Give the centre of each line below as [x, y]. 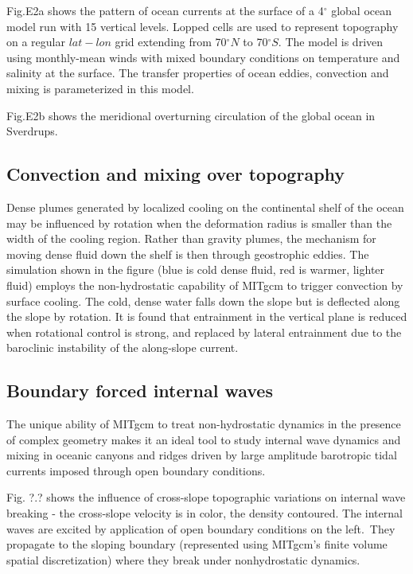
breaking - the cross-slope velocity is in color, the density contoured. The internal [205, 513]
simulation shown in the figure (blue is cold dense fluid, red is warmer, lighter [196, 269]
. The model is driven [331, 42]
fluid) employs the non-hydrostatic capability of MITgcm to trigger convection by [205, 285]
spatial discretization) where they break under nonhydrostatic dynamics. [183, 559]
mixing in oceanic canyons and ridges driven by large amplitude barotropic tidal [202, 455]
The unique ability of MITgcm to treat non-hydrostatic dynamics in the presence [204, 424]
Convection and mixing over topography [176, 174]
